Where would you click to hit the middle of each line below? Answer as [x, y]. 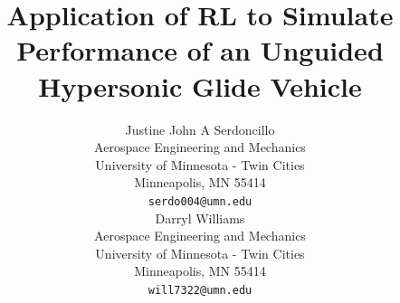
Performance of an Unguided [200, 50]
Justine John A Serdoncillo [200, 129]
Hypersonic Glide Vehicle [200, 85]
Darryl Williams [200, 218]
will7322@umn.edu [200, 290]
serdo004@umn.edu [200, 201]
